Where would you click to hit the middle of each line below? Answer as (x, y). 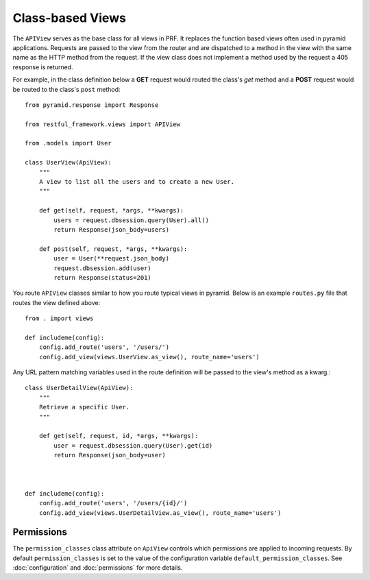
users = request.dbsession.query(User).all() (131, 220)
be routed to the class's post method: (66, 89)
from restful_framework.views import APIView (103, 124)
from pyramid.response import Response (92, 105)
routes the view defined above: (57, 302)
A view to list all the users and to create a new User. (136, 182)
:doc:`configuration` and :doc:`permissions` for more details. (98, 568)
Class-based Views (70, 18)
